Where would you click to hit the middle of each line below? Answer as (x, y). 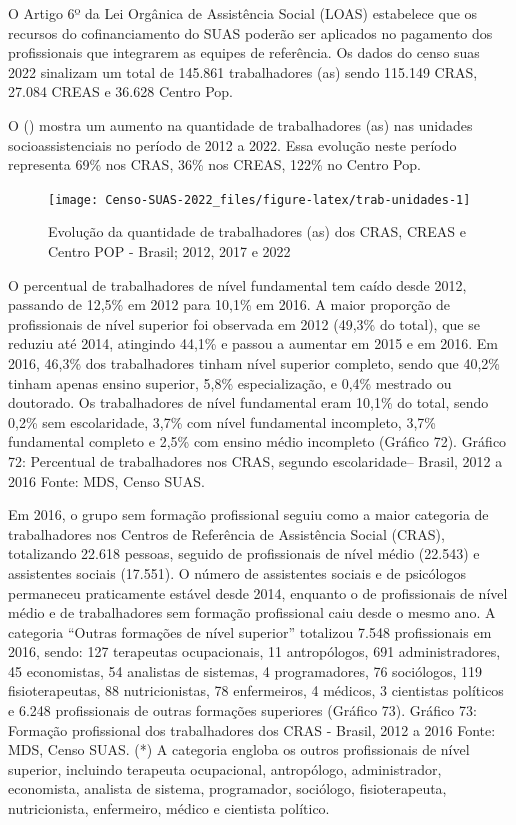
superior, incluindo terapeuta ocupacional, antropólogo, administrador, (225, 768)
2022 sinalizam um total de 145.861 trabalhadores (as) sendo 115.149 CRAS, (243, 71)
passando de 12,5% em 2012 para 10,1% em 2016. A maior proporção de (229, 304)
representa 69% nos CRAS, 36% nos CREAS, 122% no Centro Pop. (214, 164)
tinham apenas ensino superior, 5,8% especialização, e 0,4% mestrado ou (230, 382)
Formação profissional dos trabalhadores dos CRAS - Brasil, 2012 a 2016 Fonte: (252, 729)
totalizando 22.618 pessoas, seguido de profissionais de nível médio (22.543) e (244, 553)
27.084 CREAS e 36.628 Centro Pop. (121, 91)
